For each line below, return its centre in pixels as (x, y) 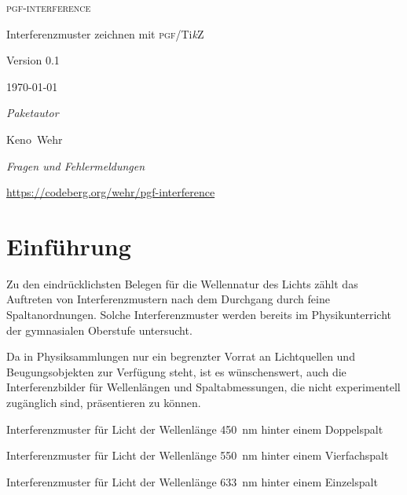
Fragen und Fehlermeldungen (76, 165)
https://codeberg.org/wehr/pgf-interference (111, 192)
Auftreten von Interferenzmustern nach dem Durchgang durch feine (168, 299)
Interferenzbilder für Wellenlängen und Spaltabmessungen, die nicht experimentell (203, 387)
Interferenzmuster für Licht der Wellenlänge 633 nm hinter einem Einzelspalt (192, 481)
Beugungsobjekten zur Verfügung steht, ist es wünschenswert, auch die (176, 371)
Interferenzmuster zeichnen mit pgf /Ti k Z (105, 33)
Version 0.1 (33, 60)
